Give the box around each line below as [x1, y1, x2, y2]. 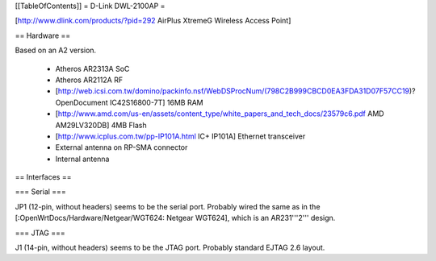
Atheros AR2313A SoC [55, 64, 130, 73]
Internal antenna [55, 154, 110, 164]
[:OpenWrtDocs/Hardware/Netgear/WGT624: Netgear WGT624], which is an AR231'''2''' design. [15, 213, 336, 223]
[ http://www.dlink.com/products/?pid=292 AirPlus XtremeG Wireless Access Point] [15, 16, 291, 26]
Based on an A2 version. [15, 45, 97, 56]
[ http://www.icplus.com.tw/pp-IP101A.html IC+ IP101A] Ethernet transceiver [55, 131, 306, 141]
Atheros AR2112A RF [55, 75, 124, 85]
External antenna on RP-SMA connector [55, 143, 188, 152]
